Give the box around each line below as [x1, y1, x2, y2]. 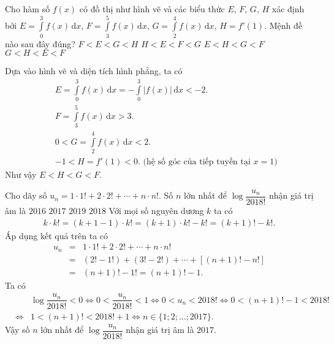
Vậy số [5, 323, 30, 336]
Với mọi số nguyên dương [108, 204, 204, 217]
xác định [271, 2, 305, 15]
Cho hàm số [5, 2, 50, 15]
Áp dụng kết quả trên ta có [5, 229, 108, 242]
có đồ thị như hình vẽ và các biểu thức [79, 2, 225, 15]
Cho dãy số [5, 189, 47, 202]
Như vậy [5, 168, 37, 181]
